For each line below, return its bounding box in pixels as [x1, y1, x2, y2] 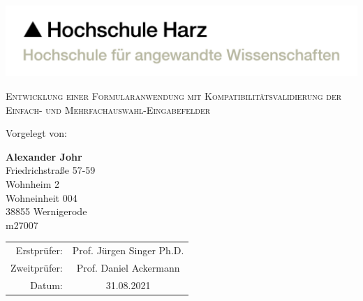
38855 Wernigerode [6, 204, 87, 219]
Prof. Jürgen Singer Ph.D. [72, 243, 184, 258]
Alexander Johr [6, 149, 82, 163]
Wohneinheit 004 [6, 190, 77, 205]
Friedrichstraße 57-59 [6, 163, 96, 177]
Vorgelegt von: [6, 126, 67, 140]
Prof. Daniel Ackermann [76, 260, 180, 274]
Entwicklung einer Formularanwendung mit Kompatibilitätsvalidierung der [6, 88, 342, 103]
